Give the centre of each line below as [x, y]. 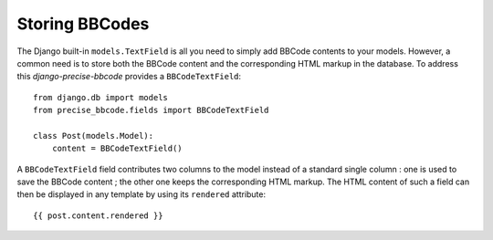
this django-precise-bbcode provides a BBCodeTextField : [129, 77]
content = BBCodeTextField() [117, 149]
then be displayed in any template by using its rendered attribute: [142, 194]
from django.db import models [101, 97]
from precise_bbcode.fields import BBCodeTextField [151, 110]
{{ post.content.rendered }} [98, 215]
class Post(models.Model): [94, 136]
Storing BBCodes [83, 24]
